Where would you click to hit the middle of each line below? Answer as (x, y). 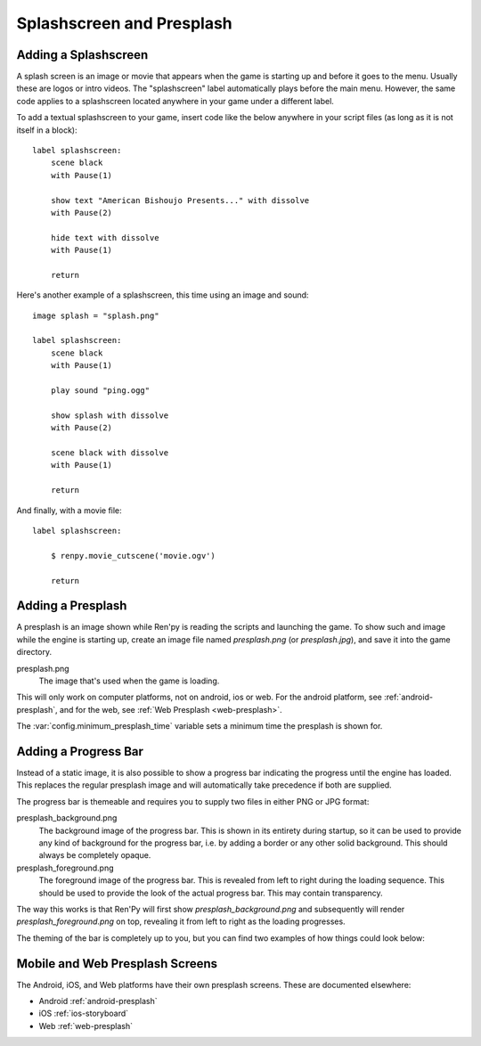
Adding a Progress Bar (80, 752)
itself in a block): (47, 130)
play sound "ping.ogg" (100, 391)
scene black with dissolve (110, 453)
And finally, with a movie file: (69, 510)
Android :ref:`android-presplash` (98, 1001)
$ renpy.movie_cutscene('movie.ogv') (133, 556)
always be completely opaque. (95, 855)
